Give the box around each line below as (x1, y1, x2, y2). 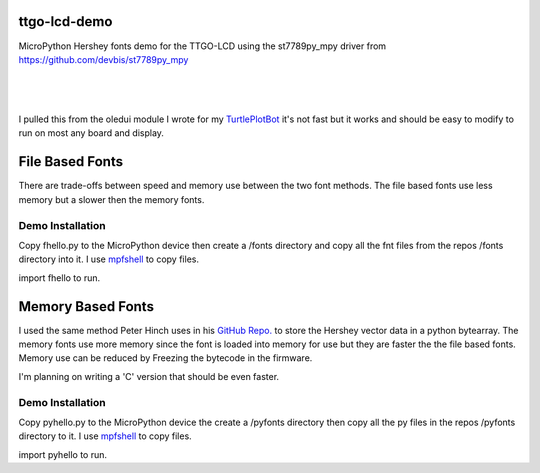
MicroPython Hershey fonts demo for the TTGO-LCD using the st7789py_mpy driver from (18, 40, 387, 52)
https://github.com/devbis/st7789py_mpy (18, 53, 189, 65)
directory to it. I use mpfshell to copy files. (18, 430, 192, 442)
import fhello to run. (18, 271, 100, 284)
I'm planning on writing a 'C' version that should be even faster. (18, 370, 280, 382)
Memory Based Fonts (18, 298, 155, 315)
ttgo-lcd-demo (18, 13, 113, 30)
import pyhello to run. (18, 448, 108, 460)
